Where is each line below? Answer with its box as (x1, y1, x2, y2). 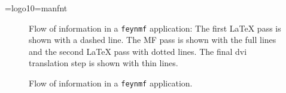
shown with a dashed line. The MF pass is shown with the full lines (29, 33, 276, 46)
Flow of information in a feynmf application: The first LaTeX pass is (29, 21, 281, 34)
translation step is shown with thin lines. (29, 57, 178, 69)
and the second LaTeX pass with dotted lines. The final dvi (29, 45, 247, 57)
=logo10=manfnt (5, 2, 68, 14)
